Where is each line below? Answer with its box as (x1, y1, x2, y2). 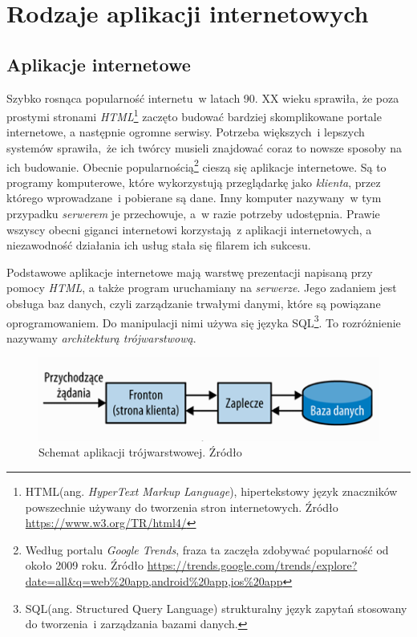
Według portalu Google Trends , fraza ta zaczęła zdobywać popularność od (25, 541, 389, 558)
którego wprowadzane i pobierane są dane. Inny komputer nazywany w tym (6, 189, 382, 206)
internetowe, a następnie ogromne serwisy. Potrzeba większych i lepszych (6, 124, 365, 140)
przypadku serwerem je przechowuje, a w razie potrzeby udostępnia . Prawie (6, 205, 380, 222)
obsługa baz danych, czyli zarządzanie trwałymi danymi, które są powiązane (6, 295, 381, 312)
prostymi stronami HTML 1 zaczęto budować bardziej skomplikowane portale (6, 106, 382, 124)
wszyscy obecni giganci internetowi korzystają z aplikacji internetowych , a (6, 221, 372, 237)
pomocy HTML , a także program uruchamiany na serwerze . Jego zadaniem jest (6, 279, 397, 296)
